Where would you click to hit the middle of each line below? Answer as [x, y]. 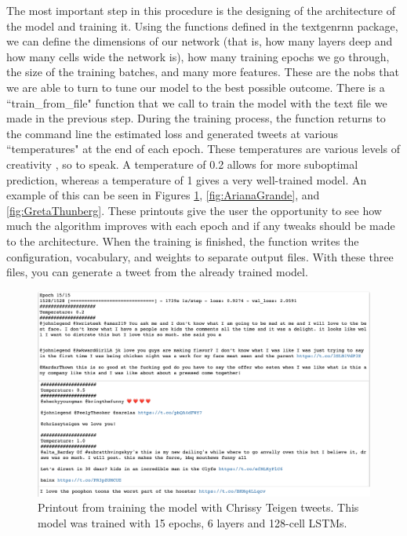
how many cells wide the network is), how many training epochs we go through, [198, 56]
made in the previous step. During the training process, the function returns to [196, 118]
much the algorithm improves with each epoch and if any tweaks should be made [201, 226]
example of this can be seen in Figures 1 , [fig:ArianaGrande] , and [163, 195]
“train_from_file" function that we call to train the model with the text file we [197, 102]
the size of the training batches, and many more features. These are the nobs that [203, 72]
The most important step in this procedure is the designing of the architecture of [201, 10]
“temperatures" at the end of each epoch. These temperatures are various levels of [203, 149]
